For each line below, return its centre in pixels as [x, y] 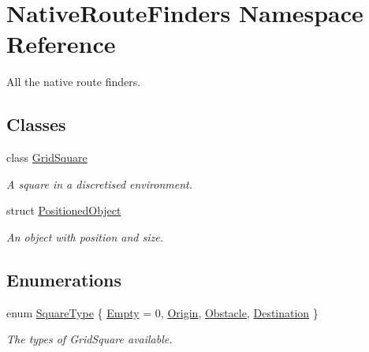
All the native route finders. [74, 82]
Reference [61, 44]
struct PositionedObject [64, 210]
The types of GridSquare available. [89, 339]
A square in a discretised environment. [100, 183]
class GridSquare [47, 157]
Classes [36, 124]
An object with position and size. [85, 236]
